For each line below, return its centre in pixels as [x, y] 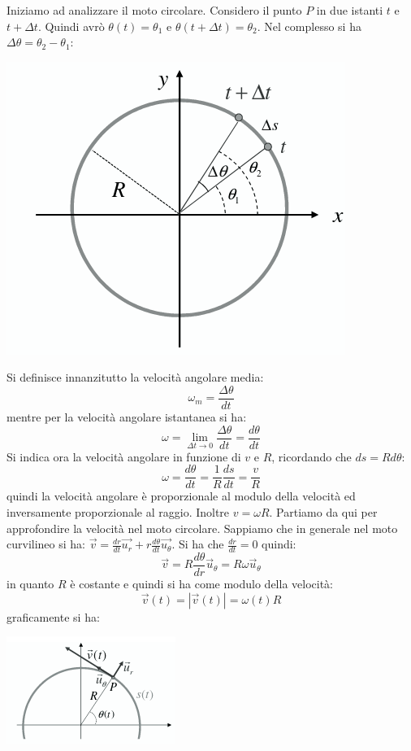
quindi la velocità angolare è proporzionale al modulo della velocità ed [181, 496]
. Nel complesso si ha [309, 26]
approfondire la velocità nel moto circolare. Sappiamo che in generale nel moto [202, 528]
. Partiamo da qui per [323, 511]
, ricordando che [311, 456]
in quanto [30, 584]
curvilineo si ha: [46, 544]
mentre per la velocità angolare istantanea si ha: [127, 417]
